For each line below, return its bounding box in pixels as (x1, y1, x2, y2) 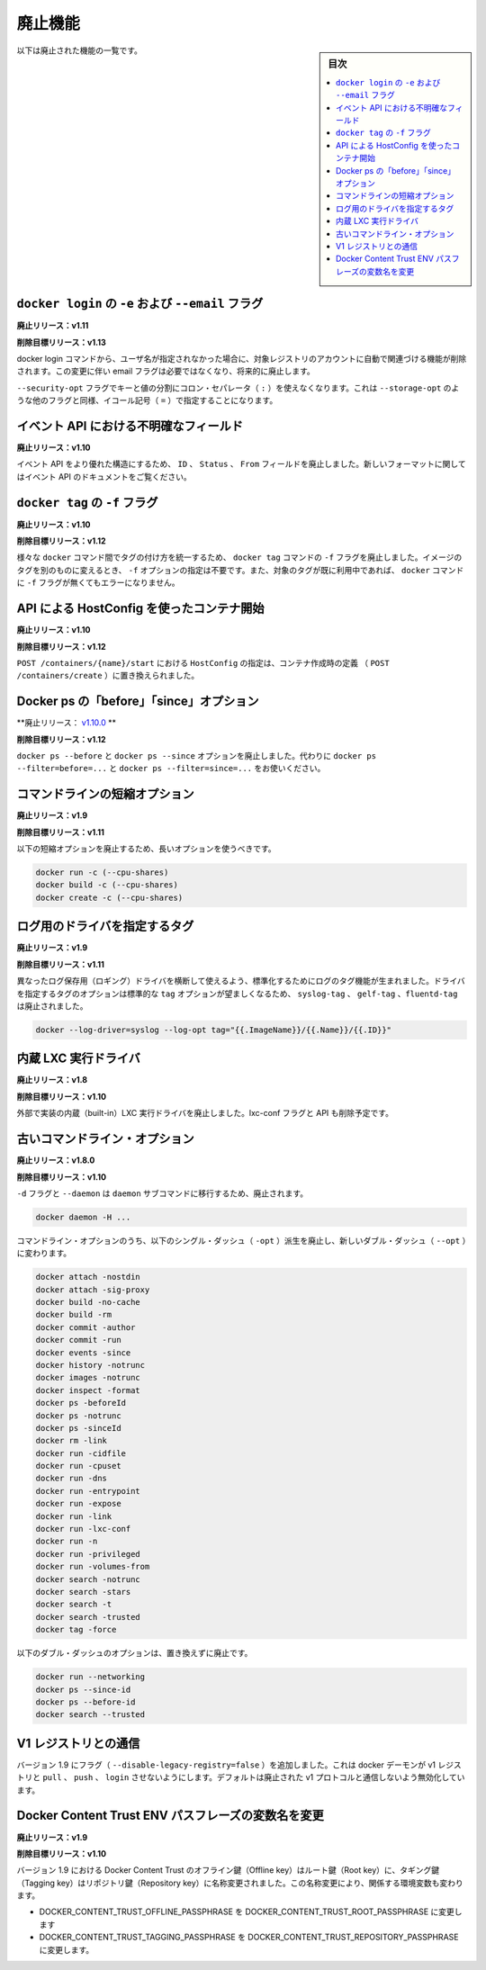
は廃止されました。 (16, 1000, 88, 1012)
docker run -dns (35, 1473, 108, 1484)
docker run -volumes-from (35, 1561, 150, 1572)
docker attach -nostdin (35, 1272, 141, 1282)
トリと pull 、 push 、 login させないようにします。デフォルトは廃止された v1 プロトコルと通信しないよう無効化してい (16, 1772, 465, 1783)
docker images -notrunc (35, 1372, 141, 1383)
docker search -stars (35, 1587, 131, 1597)
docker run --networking (35, 1672, 146, 1682)
